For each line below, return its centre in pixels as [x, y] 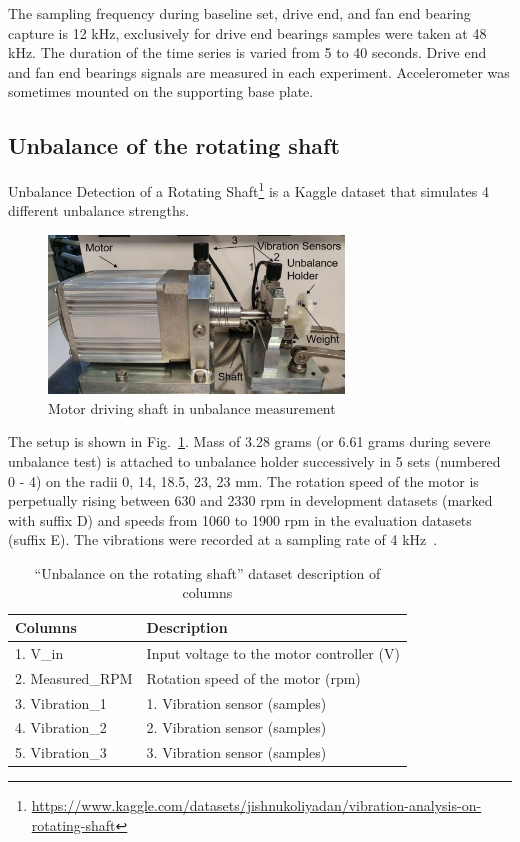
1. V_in [39, 652]
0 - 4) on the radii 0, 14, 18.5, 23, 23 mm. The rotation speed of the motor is [243, 480]
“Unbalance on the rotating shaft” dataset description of [207, 572]
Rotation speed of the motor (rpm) [253, 677]
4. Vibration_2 [61, 727]
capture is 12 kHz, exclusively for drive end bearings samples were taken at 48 [247, 32]
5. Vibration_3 [61, 752]
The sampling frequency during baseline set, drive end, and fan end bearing [239, 13]
